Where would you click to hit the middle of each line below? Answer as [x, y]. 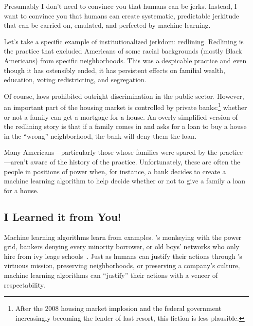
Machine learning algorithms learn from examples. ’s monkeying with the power [123, 237]
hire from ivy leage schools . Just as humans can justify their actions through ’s [123, 256]
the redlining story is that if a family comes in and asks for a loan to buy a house [125, 126]
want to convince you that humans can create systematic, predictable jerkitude [122, 15]
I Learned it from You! [63, 216]
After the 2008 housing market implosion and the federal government [118, 308]
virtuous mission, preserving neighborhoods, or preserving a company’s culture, [122, 265]
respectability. [25, 284]
